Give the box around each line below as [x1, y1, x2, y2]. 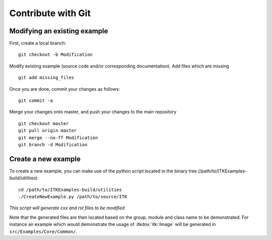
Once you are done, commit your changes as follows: [9, 86, 120, 92]
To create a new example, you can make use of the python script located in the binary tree [9, 168, 197, 174]
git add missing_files [18, 75, 75, 81]
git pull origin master [18, 128, 77, 134]
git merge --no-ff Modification [18, 135, 98, 141]
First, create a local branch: [9, 40, 66, 46]
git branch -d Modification [18, 142, 88, 147]
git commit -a [18, 98, 53, 103]
